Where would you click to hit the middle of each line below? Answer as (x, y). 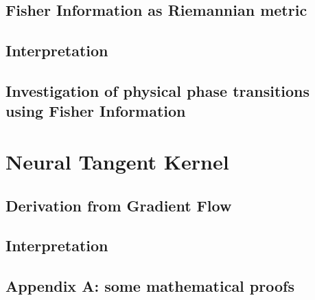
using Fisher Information (96, 111)
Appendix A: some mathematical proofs (150, 286)
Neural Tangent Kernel (117, 161)
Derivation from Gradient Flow (119, 205)
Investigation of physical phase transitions (158, 90)
